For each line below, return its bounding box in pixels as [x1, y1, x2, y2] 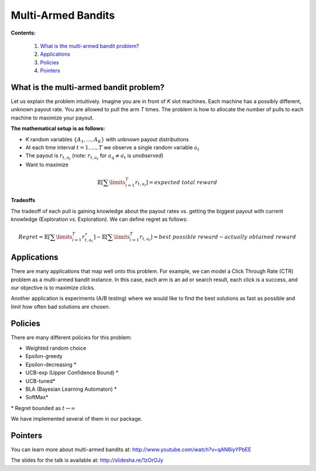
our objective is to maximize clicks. [11, 284, 95, 291]
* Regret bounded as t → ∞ [11, 404, 75, 411]
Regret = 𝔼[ [18, 233, 51, 240]
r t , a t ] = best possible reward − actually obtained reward [139, 233, 297, 243]
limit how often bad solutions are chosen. [11, 303, 111, 310]
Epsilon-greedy [25, 353, 63, 360]
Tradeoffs [11, 197, 36, 204]
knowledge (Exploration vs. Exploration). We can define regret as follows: [11, 216, 188, 223]
